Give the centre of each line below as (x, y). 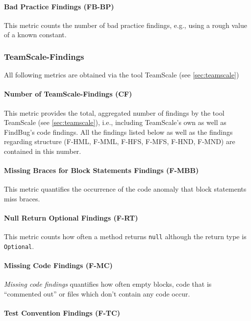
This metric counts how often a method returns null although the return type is (125, 236)
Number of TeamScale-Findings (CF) (68, 94)
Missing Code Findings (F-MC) (58, 265)
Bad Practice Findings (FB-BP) (59, 6)
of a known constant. (35, 35)
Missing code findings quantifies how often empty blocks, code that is (108, 284)
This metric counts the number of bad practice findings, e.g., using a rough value (125, 25)
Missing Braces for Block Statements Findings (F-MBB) (101, 170)
